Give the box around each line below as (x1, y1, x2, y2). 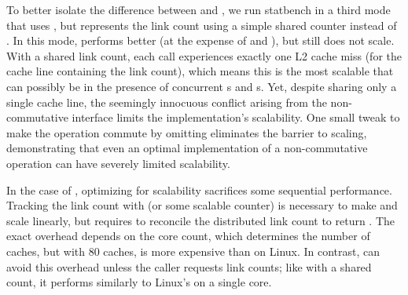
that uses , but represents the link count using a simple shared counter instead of (6, 16, 397, 33)
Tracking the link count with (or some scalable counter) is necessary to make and (6, 197, 398, 213)
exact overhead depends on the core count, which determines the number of (6, 228, 370, 244)
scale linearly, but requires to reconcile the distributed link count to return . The (6, 212, 395, 228)
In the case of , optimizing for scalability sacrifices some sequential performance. (6, 181, 392, 198)
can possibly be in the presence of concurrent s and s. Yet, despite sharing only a (6, 78, 397, 94)
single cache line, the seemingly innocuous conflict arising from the (6, 93, 327, 110)
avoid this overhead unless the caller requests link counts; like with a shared (6, 258, 372, 275)
